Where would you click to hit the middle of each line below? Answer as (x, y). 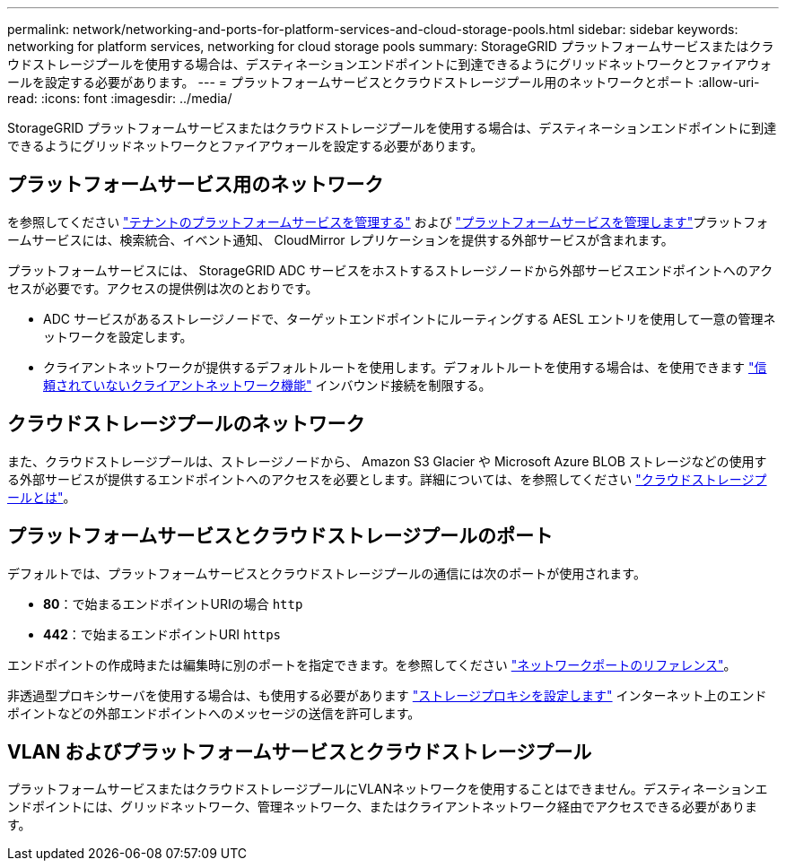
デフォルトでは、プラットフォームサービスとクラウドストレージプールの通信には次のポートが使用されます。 (327, 573)
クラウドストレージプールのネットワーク (186, 424)
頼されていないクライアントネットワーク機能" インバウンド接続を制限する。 (267, 385)
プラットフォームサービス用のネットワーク (196, 185)
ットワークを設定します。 (118, 336)
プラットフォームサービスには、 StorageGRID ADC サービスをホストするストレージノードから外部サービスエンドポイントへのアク (390, 270)
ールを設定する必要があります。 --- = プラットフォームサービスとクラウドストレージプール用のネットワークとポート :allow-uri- (384, 82)
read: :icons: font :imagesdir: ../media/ (120, 98)
